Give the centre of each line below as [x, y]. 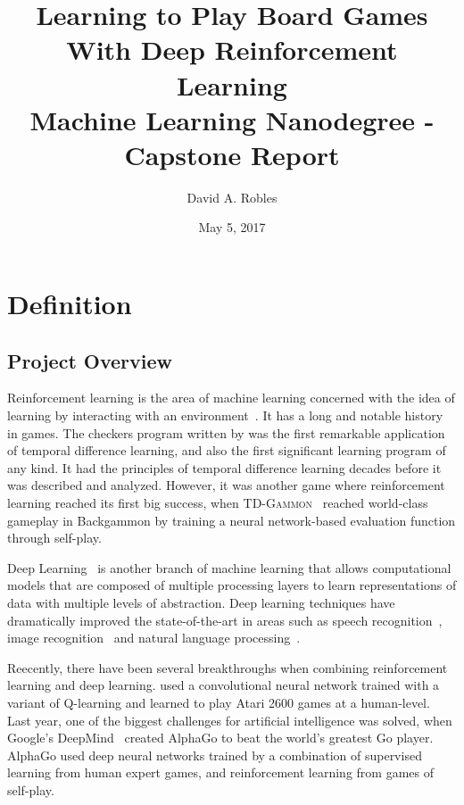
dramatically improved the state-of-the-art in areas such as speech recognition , [225, 620]
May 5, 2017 [232, 227]
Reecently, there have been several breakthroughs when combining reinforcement [228, 667]
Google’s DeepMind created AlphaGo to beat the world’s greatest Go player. [220, 738]
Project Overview [90, 360]
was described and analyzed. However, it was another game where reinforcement [226, 485]
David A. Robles [232, 197]
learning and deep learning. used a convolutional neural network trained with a [224, 685]
